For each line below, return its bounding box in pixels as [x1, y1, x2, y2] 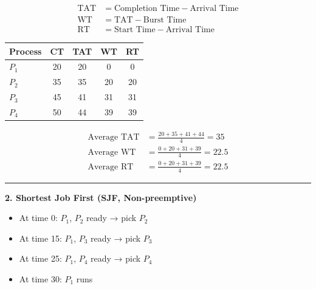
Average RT [88, 162, 134, 171]
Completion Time [114, 4, 180, 13]
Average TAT [88, 133, 140, 142]
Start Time [114, 25, 156, 35]
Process [9, 44, 42, 57]
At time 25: [19, 252, 62, 265]
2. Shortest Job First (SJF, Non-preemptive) [5, 191, 197, 203]
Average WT [88, 148, 136, 157]
